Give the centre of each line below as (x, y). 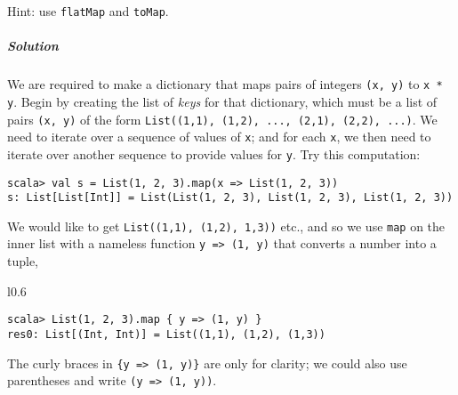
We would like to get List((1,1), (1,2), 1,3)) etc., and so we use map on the (226, 226)
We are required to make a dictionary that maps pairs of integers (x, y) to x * (225, 84)
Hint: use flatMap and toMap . (88, 11)
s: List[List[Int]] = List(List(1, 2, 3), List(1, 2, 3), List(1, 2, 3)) (230, 198)
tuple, (23, 261)
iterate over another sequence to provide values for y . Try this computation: (214, 153)
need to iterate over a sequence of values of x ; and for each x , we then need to (219, 137)
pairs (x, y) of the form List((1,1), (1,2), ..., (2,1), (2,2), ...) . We (222, 119)
